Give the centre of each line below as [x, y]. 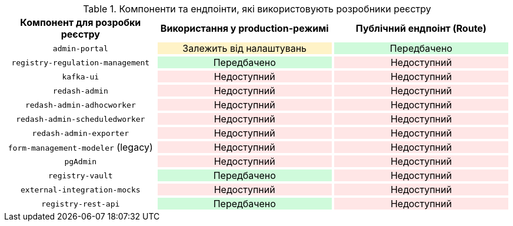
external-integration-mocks [81, 190]
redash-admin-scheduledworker [81, 119]
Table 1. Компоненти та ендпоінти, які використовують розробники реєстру [257, 9]
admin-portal [80, 48]
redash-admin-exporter [80, 133]
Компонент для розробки [81, 22]
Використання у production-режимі [244, 28]
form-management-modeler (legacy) [80, 147]
